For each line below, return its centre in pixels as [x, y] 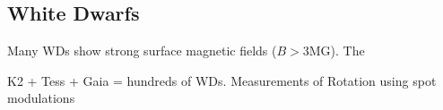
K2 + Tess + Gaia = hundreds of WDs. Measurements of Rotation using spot [222, 80]
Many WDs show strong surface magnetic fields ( [142, 51]
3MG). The [334, 51]
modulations [41, 98]
